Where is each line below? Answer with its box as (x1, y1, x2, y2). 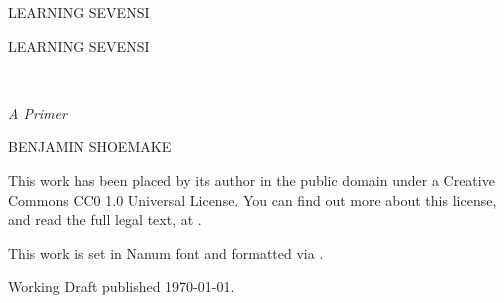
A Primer (8, 102, 67, 123)
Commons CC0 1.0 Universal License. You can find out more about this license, (8, 189, 497, 210)
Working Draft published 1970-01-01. (8, 276, 235, 297)
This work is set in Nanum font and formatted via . (8, 242, 324, 263)
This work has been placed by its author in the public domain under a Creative (8, 169, 495, 190)
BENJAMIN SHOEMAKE (8, 136, 172, 157)
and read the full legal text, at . (8, 209, 202, 230)
